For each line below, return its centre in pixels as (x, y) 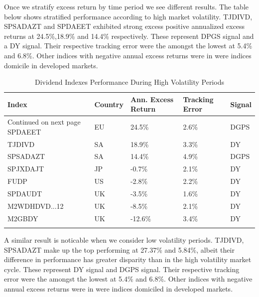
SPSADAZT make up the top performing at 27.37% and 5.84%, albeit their (119, 249)
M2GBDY (23, 218)
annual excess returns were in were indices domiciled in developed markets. (119, 289)
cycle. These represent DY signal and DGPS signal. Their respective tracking (122, 269)
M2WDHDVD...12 (36, 206)
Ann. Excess (152, 99)
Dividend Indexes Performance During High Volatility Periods (129, 82)
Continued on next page (44, 122)
